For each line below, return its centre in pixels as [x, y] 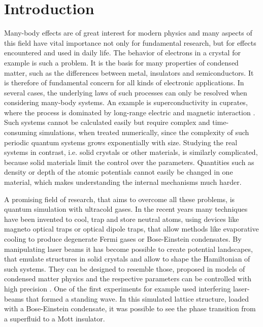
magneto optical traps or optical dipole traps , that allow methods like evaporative [131, 229]
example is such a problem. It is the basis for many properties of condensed [121, 62]
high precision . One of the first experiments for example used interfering [118, 288]
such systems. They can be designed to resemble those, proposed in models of [125, 268]
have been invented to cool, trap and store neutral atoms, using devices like [122, 219]
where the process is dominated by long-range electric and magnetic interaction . [130, 112]
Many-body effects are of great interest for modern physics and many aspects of [128, 33]
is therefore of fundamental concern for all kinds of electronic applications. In [124, 83]
